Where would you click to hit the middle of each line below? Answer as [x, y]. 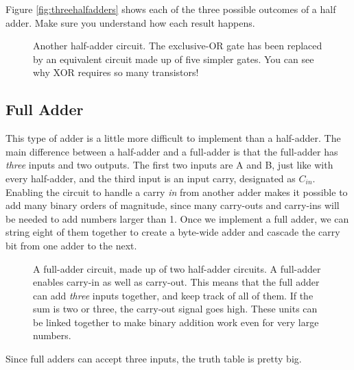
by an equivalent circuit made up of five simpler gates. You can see [174, 59]
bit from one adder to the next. [71, 245]
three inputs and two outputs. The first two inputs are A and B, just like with [169, 165]
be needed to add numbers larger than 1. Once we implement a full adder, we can [177, 218]
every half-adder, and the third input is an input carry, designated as [151, 178]
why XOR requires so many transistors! [116, 72]
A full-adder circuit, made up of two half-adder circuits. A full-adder [177, 268]
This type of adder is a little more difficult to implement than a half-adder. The [173, 138]
